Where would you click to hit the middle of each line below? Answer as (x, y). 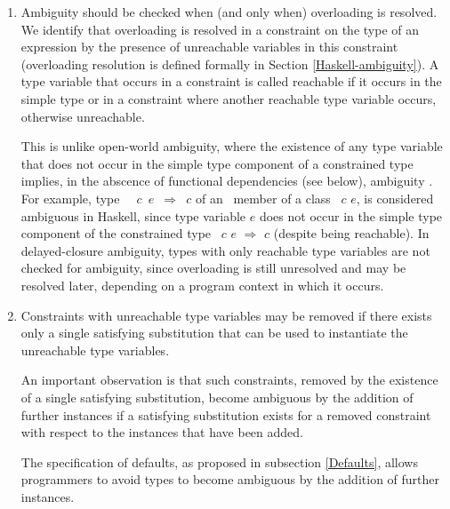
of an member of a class (263, 198)
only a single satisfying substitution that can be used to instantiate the (214, 333)
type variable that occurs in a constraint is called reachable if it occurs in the (231, 81)
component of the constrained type (116, 233)
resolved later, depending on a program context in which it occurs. (202, 285)
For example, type (70, 198)
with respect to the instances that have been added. (162, 432)
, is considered (395, 198)
